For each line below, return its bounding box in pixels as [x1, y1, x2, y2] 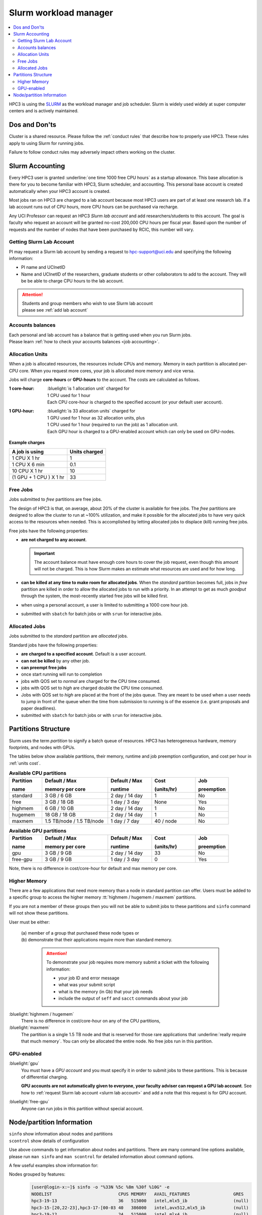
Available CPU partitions [9, 770, 66, 777]
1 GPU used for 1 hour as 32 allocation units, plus [47, 415, 145, 420]
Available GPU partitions [9, 827, 66, 834]
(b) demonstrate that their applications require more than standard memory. [21, 937, 172, 943]
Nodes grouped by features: [9, 1171, 65, 1177]
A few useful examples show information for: [9, 1163, 99, 1168]
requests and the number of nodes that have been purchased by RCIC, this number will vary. [9, 226, 194, 232]
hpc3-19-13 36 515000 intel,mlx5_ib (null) [31, 1198, 249, 1204]
